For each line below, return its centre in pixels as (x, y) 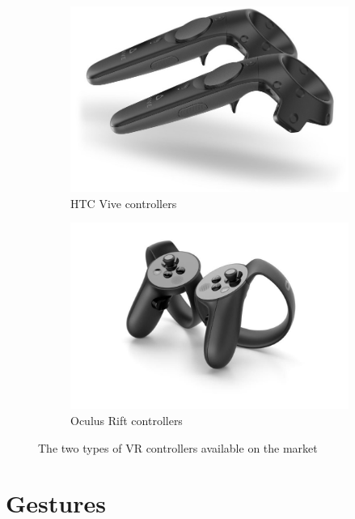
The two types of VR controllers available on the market (178, 447)
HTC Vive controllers (124, 203)
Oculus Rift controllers (127, 421)
